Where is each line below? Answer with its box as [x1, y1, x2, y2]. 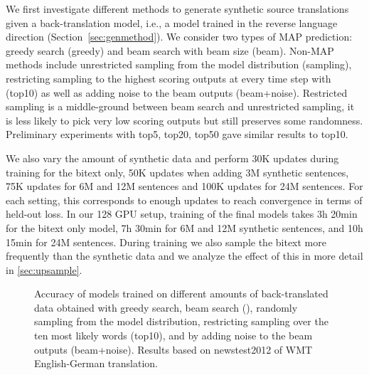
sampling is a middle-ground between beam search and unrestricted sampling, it [6, 99, 355, 114]
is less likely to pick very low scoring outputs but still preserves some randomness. [6, 112, 363, 127]
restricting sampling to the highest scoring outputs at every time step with [6, 70, 331, 85]
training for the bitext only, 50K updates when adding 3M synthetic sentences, [6, 164, 349, 179]
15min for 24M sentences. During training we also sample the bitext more [6, 234, 326, 249]
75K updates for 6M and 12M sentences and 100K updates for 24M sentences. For [6, 179, 363, 194]
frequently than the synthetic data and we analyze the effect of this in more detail [6, 248, 363, 263]
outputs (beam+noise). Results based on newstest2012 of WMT [34, 342, 313, 356]
